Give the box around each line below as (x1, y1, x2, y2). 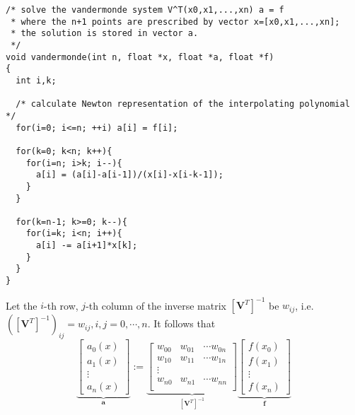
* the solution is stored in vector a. (11, 28, 199, 39)
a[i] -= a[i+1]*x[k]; (35, 240, 138, 251)
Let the (6, 298, 37, 312)
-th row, (44, 298, 78, 312)
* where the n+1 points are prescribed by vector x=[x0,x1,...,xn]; (11, 16, 340, 27)
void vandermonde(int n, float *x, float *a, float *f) (6, 52, 274, 62)
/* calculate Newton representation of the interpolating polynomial (16, 99, 350, 110)
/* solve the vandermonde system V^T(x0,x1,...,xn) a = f (6, 5, 284, 15)
